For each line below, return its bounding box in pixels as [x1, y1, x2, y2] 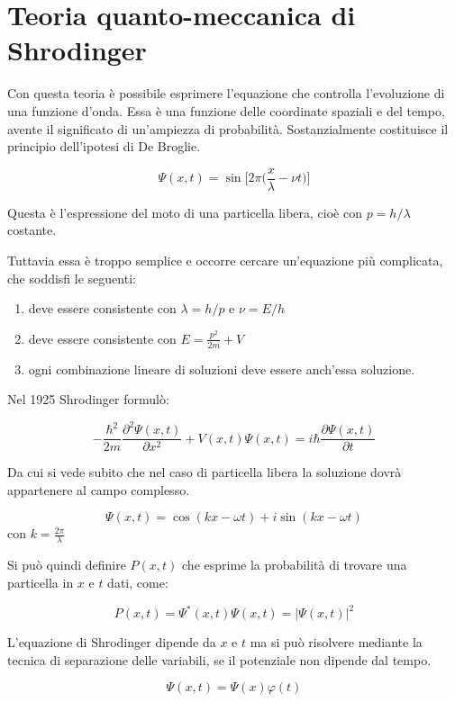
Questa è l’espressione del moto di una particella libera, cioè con [7, 202, 362, 221]
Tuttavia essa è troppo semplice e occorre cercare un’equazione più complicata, [7, 250, 443, 269]
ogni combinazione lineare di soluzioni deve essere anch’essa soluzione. [28, 359, 415, 378]
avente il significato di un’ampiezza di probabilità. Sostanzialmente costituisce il [7, 119, 449, 138]
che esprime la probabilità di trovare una [182, 555, 407, 574]
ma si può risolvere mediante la [250, 633, 423, 651]
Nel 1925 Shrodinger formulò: [7, 390, 169, 409]
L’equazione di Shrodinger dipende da [7, 633, 216, 651]
